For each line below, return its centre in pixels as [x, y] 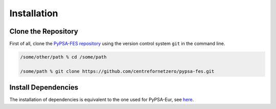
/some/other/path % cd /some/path [63, 57]
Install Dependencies [44, 87]
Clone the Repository [44, 31]
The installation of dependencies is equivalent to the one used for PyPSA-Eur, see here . [102, 100]
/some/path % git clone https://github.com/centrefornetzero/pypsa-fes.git [117, 71]
